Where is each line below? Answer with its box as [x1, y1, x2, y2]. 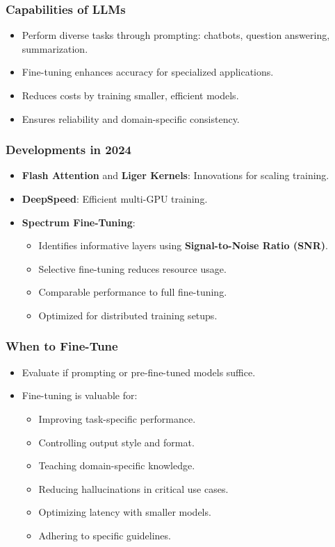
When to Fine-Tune [6, 337, 118, 355]
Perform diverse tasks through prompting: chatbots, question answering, [22, 28, 330, 42]
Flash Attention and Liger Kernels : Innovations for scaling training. [22, 168, 329, 183]
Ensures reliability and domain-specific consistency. [22, 111, 240, 126]
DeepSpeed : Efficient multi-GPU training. [22, 192, 208, 205]
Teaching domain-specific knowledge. [38, 458, 195, 473]
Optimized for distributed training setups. [38, 308, 218, 322]
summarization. [22, 41, 88, 56]
